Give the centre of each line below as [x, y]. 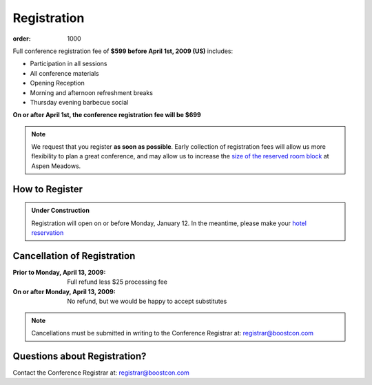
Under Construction [60, 211]
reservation [48, 233]
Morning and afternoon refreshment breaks [91, 92]
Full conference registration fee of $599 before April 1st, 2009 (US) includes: [123, 51]
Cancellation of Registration [74, 256]
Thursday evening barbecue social [79, 102]
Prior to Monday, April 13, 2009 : [59, 272]
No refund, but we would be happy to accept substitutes [147, 301]
